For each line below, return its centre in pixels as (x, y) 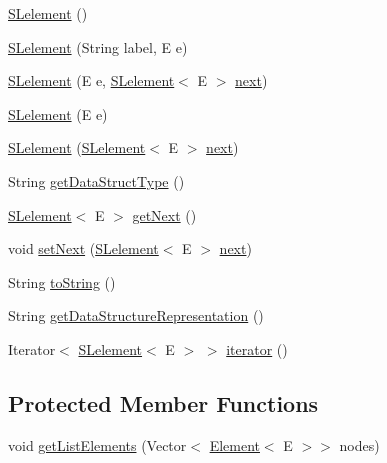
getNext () (164, 214)
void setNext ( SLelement (83, 248)
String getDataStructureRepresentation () (136, 315)
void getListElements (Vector (97, 444)
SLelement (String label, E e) (98, 46)
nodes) (359, 444)
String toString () (62, 281)
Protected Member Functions (163, 402)
